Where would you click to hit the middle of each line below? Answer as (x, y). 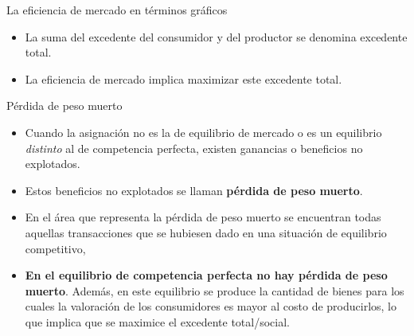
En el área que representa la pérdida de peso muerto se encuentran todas (203, 217)
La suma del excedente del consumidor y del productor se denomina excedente (216, 36)
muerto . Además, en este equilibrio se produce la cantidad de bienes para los (215, 290)
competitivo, (55, 248)
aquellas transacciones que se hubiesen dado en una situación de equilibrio (206, 232)
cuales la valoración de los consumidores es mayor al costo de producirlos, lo (211, 306)
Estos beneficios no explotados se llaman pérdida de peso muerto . (194, 190)
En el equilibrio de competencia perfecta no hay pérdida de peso (206, 275)
